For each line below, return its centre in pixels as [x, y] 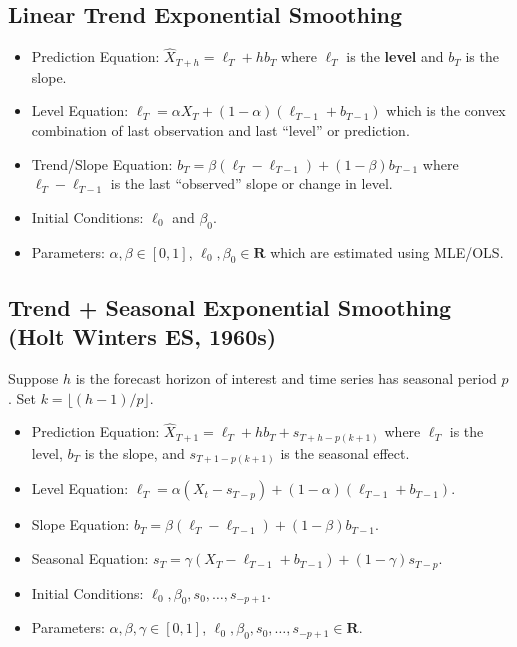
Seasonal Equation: [90, 558]
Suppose [33, 378]
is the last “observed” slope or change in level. [251, 183]
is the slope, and [134, 452]
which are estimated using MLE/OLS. [387, 251]
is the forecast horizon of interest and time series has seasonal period [286, 378]
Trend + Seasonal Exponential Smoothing [230, 306]
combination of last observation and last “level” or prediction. [220, 130]
